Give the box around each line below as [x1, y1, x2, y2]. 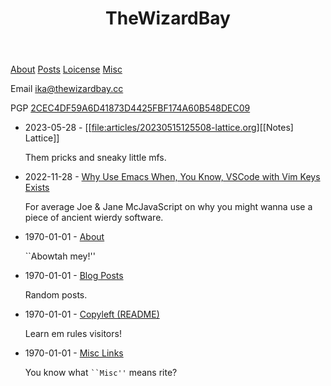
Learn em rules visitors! [24, 328, 122, 340]
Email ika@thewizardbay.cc [10, 83, 124, 95]
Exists [24, 182, 50, 194]
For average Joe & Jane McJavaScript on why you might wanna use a [24, 201, 313, 213]
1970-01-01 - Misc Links [24, 347, 124, 359]
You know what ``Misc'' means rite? [24, 367, 178, 379]
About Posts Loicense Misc [10, 63, 123, 76]
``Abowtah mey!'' [24, 250, 96, 262]
